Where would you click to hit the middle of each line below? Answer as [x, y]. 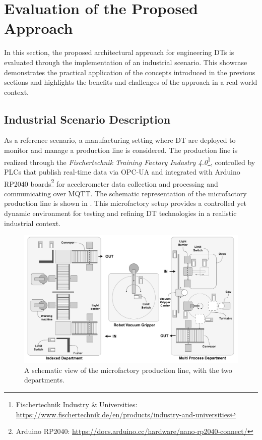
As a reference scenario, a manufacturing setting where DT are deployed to [120, 140]
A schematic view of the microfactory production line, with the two [128, 370]
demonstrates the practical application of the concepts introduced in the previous [130, 72]
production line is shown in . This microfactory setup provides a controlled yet [125, 203]
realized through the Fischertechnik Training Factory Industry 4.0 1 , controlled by [130, 161]
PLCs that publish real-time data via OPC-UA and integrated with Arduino [122, 171]
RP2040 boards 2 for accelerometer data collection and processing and [111, 183]
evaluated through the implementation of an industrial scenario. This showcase [126, 62]
